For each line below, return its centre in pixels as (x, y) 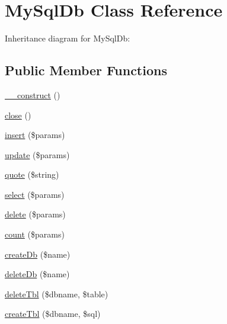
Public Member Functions (86, 70)
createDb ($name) (38, 254)
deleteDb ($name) (37, 274)
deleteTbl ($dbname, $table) (57, 293)
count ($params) (35, 234)
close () (18, 115)
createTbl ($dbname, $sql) (53, 314)
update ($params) (37, 154)
